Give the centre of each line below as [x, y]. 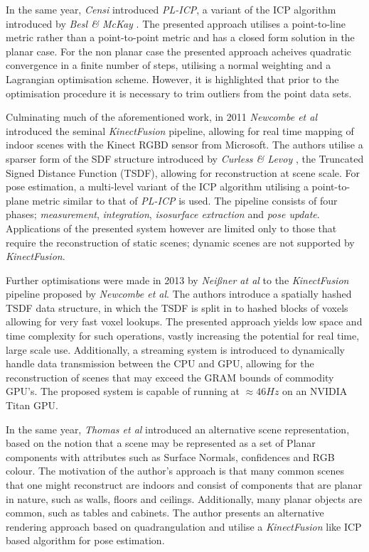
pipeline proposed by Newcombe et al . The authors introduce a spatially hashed [179, 294]
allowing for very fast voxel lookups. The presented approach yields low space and [184, 321]
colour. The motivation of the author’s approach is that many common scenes [175, 471]
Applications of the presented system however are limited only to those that [171, 228]
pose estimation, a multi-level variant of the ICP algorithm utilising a [157, 186]
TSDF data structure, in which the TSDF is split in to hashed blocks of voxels [177, 307]
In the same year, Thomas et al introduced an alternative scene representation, [178, 429]
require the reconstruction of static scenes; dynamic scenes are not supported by [180, 242]
